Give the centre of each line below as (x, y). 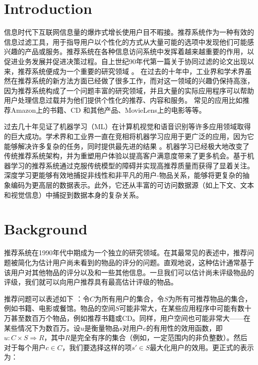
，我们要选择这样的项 (97, 347)
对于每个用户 (25, 347)
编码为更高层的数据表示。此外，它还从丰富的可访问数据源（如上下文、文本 (132, 185)
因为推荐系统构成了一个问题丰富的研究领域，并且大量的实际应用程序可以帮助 (129, 90)
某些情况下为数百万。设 (42, 328)
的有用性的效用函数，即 (184, 328)
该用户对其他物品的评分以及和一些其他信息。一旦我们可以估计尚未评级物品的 (129, 272)
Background (46, 229)
